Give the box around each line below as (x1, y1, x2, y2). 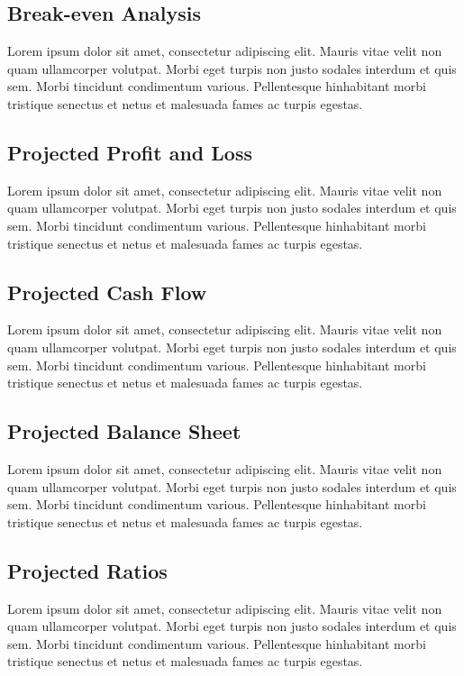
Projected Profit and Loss (7, 138, 252, 166)
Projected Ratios (7, 556, 168, 584)
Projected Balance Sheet (7, 417, 241, 445)
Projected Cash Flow (7, 278, 207, 306)
